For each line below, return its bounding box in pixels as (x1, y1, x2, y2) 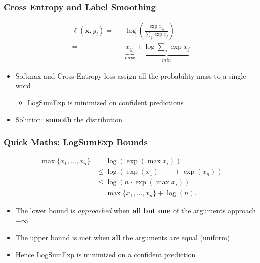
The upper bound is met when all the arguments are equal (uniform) (15, 232, 230, 243)
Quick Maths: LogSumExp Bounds (4, 135, 148, 148)
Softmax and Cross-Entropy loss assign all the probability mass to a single (15, 70, 246, 81)
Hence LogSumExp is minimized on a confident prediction (15, 249, 196, 260)
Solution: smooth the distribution (15, 114, 122, 125)
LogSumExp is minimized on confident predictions (27, 97, 184, 107)
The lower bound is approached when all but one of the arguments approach (15, 205, 256, 216)
